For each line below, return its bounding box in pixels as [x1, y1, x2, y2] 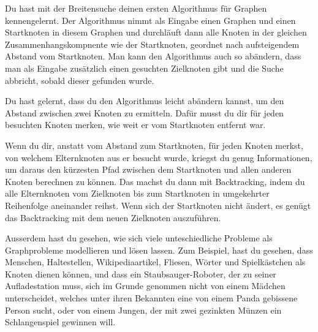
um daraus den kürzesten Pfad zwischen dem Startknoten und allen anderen [5, 163, 292, 176]
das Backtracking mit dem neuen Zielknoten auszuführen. [5, 211, 221, 224]
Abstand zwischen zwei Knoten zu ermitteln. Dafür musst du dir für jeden [5, 106, 284, 119]
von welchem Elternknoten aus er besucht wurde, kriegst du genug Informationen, [5, 151, 312, 164]
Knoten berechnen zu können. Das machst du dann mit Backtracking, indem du [5, 175, 305, 187]
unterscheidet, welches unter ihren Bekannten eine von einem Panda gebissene [5, 292, 298, 304]
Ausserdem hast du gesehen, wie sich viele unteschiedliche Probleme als [5, 232, 273, 244]
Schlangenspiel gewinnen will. [5, 315, 116, 328]
